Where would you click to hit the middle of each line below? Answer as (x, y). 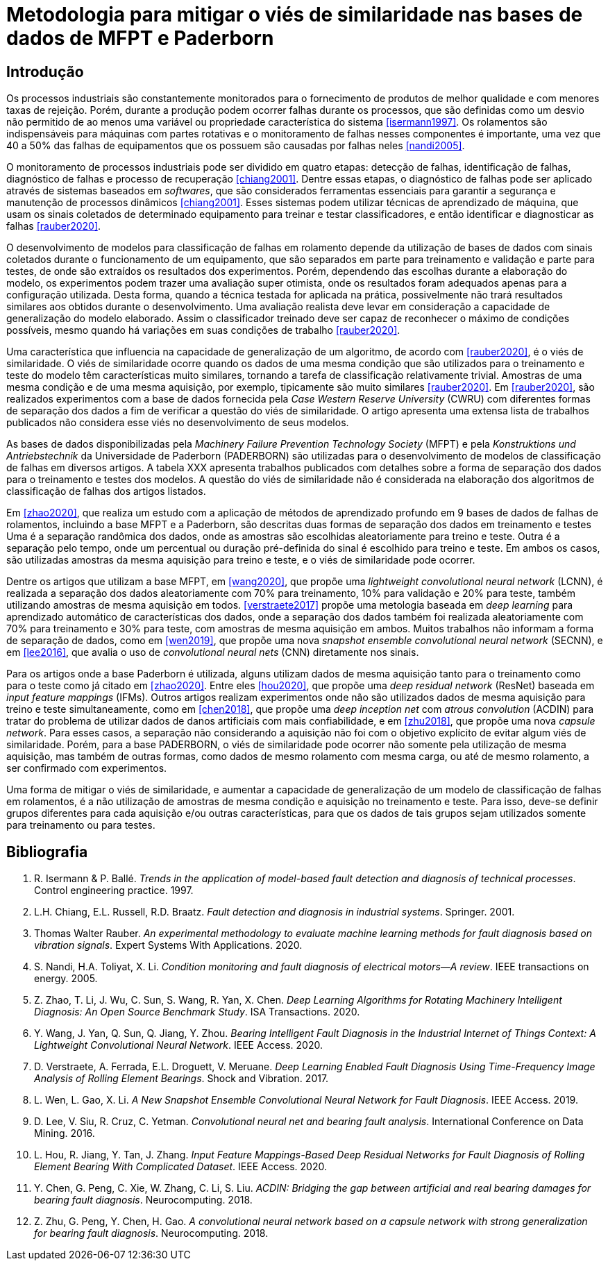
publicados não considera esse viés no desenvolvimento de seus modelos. (178, 423)
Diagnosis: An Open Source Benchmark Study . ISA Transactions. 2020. (197, 1012)
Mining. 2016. (65, 1133)
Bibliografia (47, 852)
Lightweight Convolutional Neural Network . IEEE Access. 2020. (178, 1045)
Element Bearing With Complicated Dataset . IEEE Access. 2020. (180, 1167)
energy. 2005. (66, 979)
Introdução (45, 71)
